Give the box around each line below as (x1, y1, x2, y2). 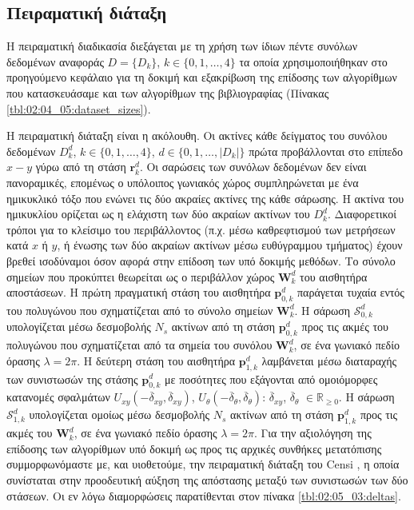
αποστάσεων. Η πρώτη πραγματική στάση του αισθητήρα (6, 284, 271, 301)
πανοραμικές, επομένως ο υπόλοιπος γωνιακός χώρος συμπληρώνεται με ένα (6, 173, 359, 190)
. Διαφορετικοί (327, 205, 397, 222)
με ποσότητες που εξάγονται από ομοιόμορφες (165, 370, 378, 387)
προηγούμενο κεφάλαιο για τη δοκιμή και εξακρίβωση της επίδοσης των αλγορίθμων (6, 69, 397, 86)
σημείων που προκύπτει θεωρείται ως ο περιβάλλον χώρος (6, 268, 275, 285)
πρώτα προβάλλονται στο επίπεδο (249, 142, 403, 159)
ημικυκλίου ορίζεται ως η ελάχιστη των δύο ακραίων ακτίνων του (6, 205, 310, 222)
